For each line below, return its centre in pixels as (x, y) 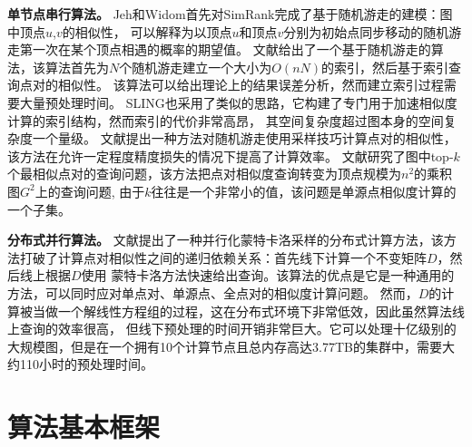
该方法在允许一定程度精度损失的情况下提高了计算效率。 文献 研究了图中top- (231, 155)
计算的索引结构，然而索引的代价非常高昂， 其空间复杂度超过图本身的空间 (226, 120)
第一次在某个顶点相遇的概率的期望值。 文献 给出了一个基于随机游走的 (225, 49)
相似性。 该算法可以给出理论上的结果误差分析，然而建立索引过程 (251, 85)
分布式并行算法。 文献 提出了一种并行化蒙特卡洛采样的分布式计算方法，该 (226, 240)
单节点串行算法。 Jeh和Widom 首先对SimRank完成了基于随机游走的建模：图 (230, 14)
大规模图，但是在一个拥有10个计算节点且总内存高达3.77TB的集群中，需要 (225, 346)
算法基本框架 (84, 427)
